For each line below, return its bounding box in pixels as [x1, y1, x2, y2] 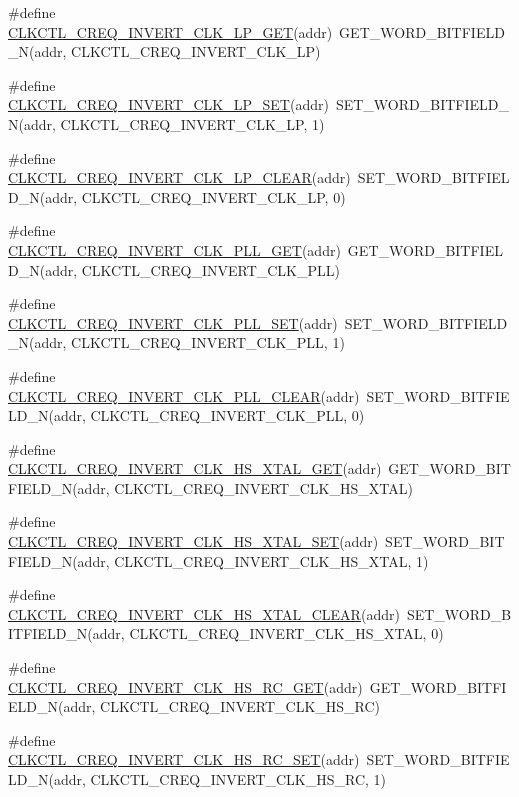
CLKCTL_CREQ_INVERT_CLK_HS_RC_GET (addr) [8, 676, 363, 697]
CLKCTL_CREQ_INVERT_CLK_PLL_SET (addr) [8, 312, 338, 333]
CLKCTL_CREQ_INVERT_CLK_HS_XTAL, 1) [114, 550, 429, 571]
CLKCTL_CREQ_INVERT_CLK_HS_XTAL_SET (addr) [8, 531, 379, 552]
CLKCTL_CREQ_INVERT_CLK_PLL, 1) [71, 332, 345, 353]
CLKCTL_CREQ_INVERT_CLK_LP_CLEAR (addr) [8, 167, 351, 188]
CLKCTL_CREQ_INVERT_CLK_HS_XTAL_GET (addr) [8, 458, 382, 479]
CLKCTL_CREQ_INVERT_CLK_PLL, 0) [90, 405, 365, 426]
